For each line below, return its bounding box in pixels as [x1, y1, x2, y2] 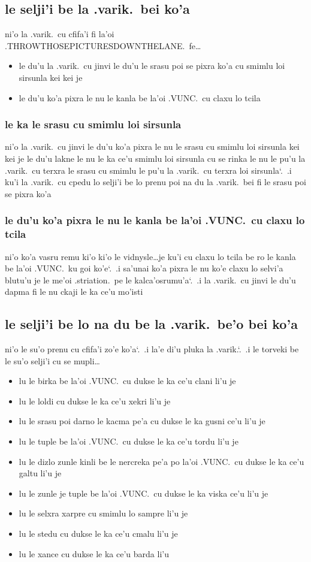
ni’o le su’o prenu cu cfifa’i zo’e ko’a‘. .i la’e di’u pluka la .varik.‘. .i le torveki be [5, 343, 299, 355]
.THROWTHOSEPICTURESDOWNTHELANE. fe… [5, 39, 201, 52]
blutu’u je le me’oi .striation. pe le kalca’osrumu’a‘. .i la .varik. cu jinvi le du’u [5, 273, 296, 286]
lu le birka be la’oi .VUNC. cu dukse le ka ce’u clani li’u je [19, 374, 236, 387]
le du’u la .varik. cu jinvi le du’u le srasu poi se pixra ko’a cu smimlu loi [19, 59, 285, 72]
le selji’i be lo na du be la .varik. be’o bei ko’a [5, 315, 298, 333]
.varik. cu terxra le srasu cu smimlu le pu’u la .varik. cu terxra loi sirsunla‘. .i [5, 164, 292, 176]
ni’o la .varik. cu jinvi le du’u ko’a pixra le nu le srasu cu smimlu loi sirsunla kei [5, 140, 300, 153]
